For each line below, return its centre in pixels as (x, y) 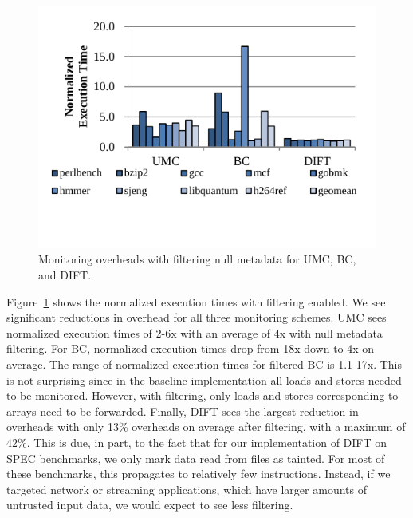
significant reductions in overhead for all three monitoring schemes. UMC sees (197, 317)
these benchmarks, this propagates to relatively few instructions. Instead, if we (199, 474)
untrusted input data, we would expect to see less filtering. (150, 505)
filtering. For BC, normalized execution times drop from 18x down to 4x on (191, 348)
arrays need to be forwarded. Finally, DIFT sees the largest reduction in (183, 411)
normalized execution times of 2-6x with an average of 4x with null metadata (195, 332)
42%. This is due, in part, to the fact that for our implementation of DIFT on (197, 442)
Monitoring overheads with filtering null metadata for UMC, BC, (197, 259)
